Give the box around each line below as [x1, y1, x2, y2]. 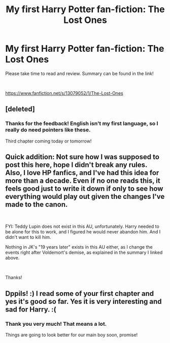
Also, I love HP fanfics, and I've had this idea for [5, 168, 159, 177]
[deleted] [5, 105, 36, 114]
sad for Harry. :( [5, 305, 57, 314]
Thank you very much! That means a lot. [5, 320, 107, 327]
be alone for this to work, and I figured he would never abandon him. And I [5, 229, 161, 235]
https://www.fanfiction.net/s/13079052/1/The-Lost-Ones [5, 90, 123, 96]
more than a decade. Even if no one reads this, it [5, 177, 161, 185]
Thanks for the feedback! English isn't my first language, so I [5, 120, 158, 127]
